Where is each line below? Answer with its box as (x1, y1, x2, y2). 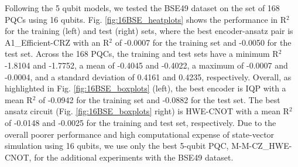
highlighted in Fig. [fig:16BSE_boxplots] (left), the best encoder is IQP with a (5, 82, 286, 94)
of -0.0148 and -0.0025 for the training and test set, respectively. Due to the (5, 116, 276, 128)
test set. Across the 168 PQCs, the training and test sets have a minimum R (5, 47, 279, 60)
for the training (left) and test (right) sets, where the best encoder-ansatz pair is (5, 25, 293, 37)
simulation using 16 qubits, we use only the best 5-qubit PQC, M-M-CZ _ (5, 139, 269, 152)
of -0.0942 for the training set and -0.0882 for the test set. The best (38, 93, 280, 105)
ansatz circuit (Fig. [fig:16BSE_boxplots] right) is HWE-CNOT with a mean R (5, 105, 289, 117)
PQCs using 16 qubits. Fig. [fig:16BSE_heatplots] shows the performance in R (5, 13, 287, 25)
